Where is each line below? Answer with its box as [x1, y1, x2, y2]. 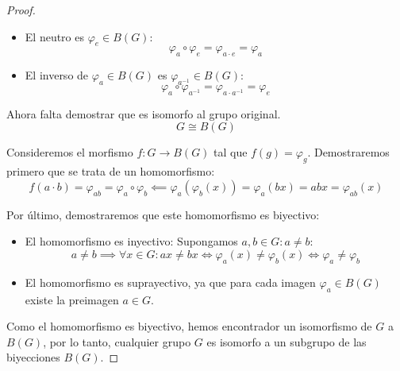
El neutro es [25, 28, 84, 44]
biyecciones [6, 349, 60, 365]
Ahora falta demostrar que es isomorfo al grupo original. [6, 105, 281, 122]
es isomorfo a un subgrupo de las [206, 333, 367, 350]
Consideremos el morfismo [6, 144, 133, 160]
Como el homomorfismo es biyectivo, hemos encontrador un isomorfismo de [6, 318, 372, 334]
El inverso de [25, 67, 89, 83]
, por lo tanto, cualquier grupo [43, 333, 191, 350]
